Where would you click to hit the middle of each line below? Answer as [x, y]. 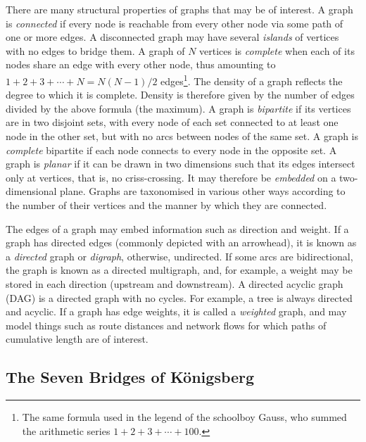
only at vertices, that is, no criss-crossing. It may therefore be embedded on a [171, 177]
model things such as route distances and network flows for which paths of [166, 325]
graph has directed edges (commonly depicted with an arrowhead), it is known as [181, 242]
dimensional [31, 191]
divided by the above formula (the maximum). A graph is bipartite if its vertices [178, 108]
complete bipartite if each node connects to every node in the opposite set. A [171, 150]
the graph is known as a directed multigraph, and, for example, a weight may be [179, 270]
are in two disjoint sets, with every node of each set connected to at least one [172, 122]
